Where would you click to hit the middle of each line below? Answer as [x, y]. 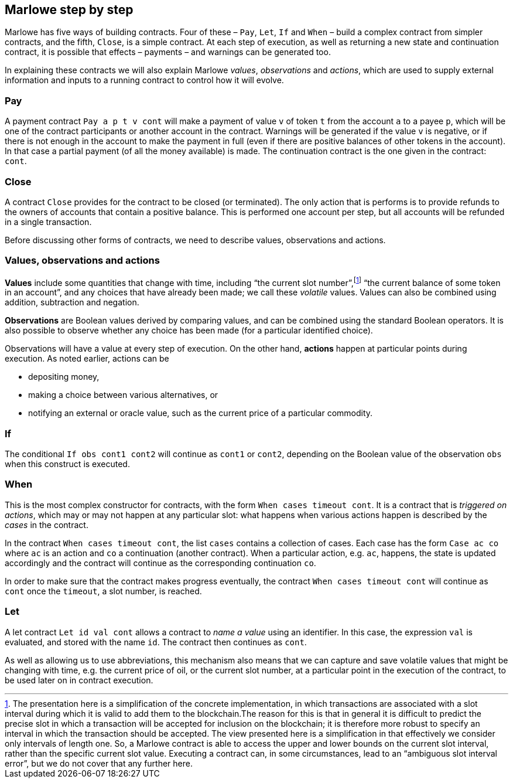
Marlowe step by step [69, 10]
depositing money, [64, 377]
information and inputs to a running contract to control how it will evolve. [144, 80]
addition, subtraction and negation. [72, 302]
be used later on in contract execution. [79, 680]
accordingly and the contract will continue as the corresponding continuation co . [160, 563]
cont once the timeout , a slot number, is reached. [103, 591]
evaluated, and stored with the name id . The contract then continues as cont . [156, 642]
